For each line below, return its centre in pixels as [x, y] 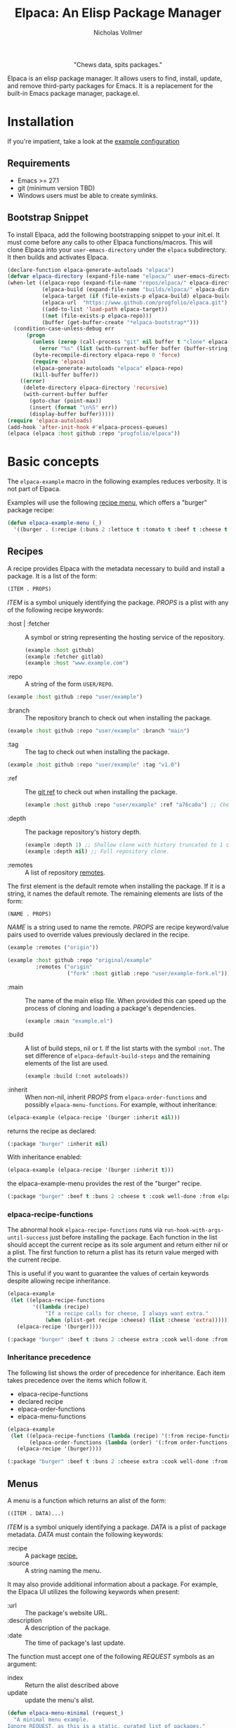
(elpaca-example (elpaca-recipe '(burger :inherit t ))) [91, 1170]
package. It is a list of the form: [52, 576]
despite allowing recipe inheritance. [59, 1281]
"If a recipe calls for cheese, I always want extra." [127, 1314]
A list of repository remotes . [65, 872]
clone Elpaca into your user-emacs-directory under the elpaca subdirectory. [117, 249]
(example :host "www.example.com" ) [77, 663]
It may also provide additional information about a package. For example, [113, 1584]
